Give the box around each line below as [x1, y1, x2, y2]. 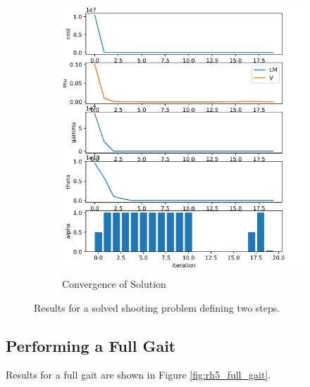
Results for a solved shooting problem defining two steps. [34, 300, 280, 315]
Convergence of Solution [62, 277, 166, 291]
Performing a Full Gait [6, 334, 176, 356]
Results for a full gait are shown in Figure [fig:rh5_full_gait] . [6, 367, 271, 382]
